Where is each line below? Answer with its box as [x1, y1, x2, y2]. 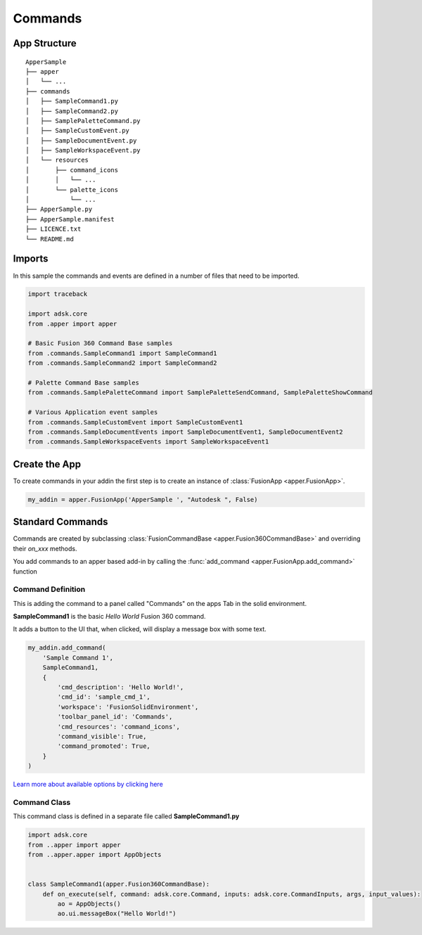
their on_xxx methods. [13, 544, 77, 553]
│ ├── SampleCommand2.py [25, 107, 119, 115]
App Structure [13, 37, 77, 49]
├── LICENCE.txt [25, 225, 82, 233]
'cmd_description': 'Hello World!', [57, 683, 184, 691]
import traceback [27, 290, 88, 298]
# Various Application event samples [27, 408, 158, 416]
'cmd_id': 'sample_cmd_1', [57, 693, 151, 701]
